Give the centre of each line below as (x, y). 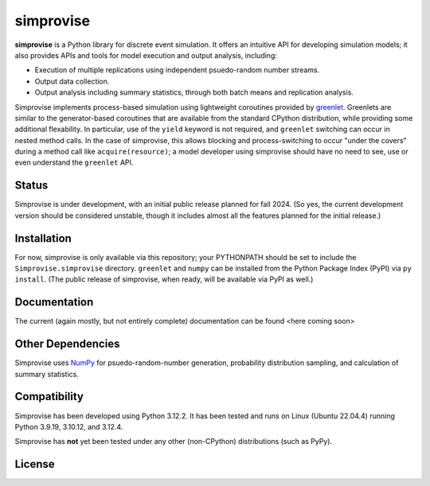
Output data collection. (72, 81)
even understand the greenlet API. (74, 162)
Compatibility (49, 397)
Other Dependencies (67, 344)
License (35, 464)
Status (31, 186)
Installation (43, 238)
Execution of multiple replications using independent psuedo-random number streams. (177, 70)
